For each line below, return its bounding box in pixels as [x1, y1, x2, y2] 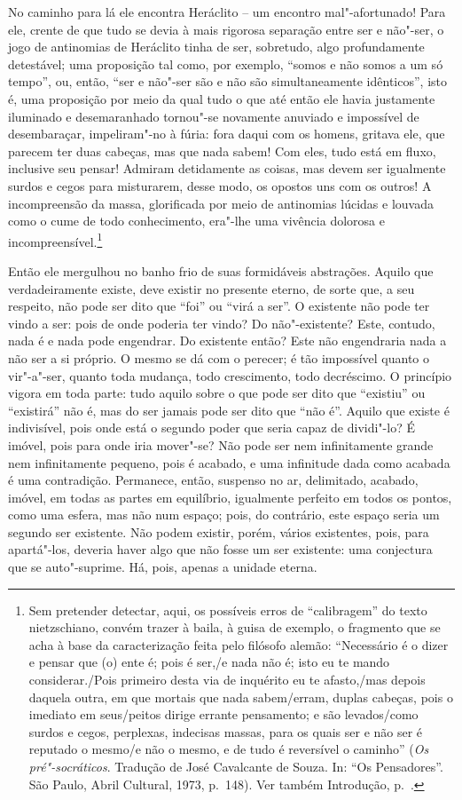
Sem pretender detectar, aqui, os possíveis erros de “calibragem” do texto [28, 600, 427, 619]
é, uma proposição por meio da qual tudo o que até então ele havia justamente [8, 89, 435, 107]
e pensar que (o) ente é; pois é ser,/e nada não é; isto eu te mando [28, 653, 390, 671]
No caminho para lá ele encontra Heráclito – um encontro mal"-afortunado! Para [8, 3, 446, 20]
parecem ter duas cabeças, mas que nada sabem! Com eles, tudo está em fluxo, [8, 141, 436, 160]
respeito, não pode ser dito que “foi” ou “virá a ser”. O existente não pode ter [8, 297, 430, 315]
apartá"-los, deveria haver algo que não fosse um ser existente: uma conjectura [8, 540, 433, 558]
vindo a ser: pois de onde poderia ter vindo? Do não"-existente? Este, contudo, [8, 313, 435, 332]
